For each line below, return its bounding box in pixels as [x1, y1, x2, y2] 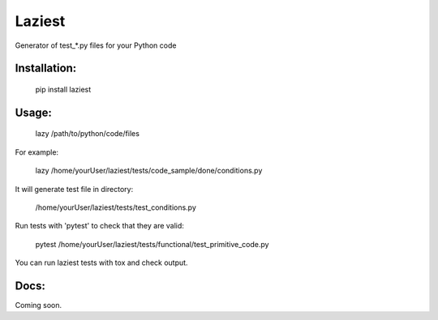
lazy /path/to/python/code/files [35, 129, 140, 139]
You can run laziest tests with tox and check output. [15, 258, 188, 267]
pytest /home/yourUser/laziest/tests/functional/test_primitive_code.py [35, 239, 269, 249]
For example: [15, 147, 59, 157]
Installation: [15, 62, 77, 75]
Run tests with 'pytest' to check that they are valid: [15, 221, 184, 231]
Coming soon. [15, 301, 62, 309]
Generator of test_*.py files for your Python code [15, 41, 177, 50]
